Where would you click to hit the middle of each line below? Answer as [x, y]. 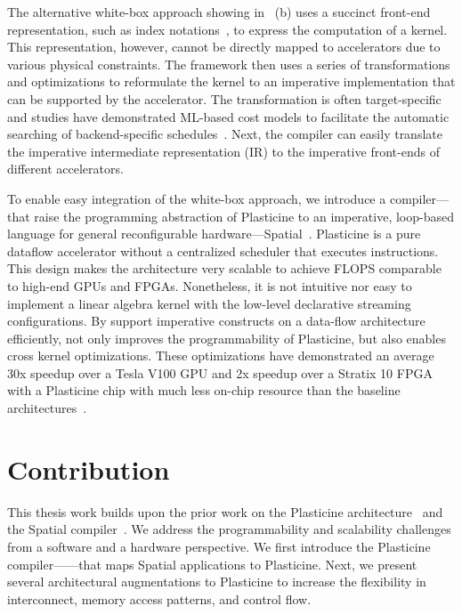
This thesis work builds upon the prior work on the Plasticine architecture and [225, 511]
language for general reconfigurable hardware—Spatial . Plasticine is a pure [214, 234]
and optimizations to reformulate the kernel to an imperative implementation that [231, 81]
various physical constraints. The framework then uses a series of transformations [229, 64]
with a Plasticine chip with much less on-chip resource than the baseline [204, 390]
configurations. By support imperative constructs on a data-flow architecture [216, 321]
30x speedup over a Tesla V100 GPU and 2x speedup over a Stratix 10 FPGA [220, 372]
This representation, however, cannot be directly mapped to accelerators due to [224, 47]
